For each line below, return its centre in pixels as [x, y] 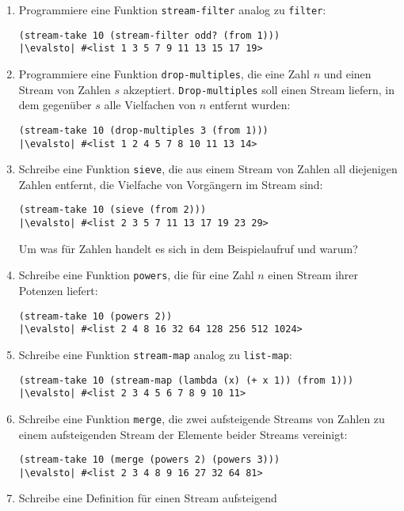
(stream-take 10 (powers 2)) [95, 316]
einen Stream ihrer [313, 275]
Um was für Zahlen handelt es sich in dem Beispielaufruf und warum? [188, 248]
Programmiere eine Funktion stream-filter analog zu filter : [172, 9]
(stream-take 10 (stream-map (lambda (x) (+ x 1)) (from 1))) [186, 380]
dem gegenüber [55, 105]
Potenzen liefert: [58, 290]
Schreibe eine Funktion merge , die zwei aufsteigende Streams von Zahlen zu [202, 418]
